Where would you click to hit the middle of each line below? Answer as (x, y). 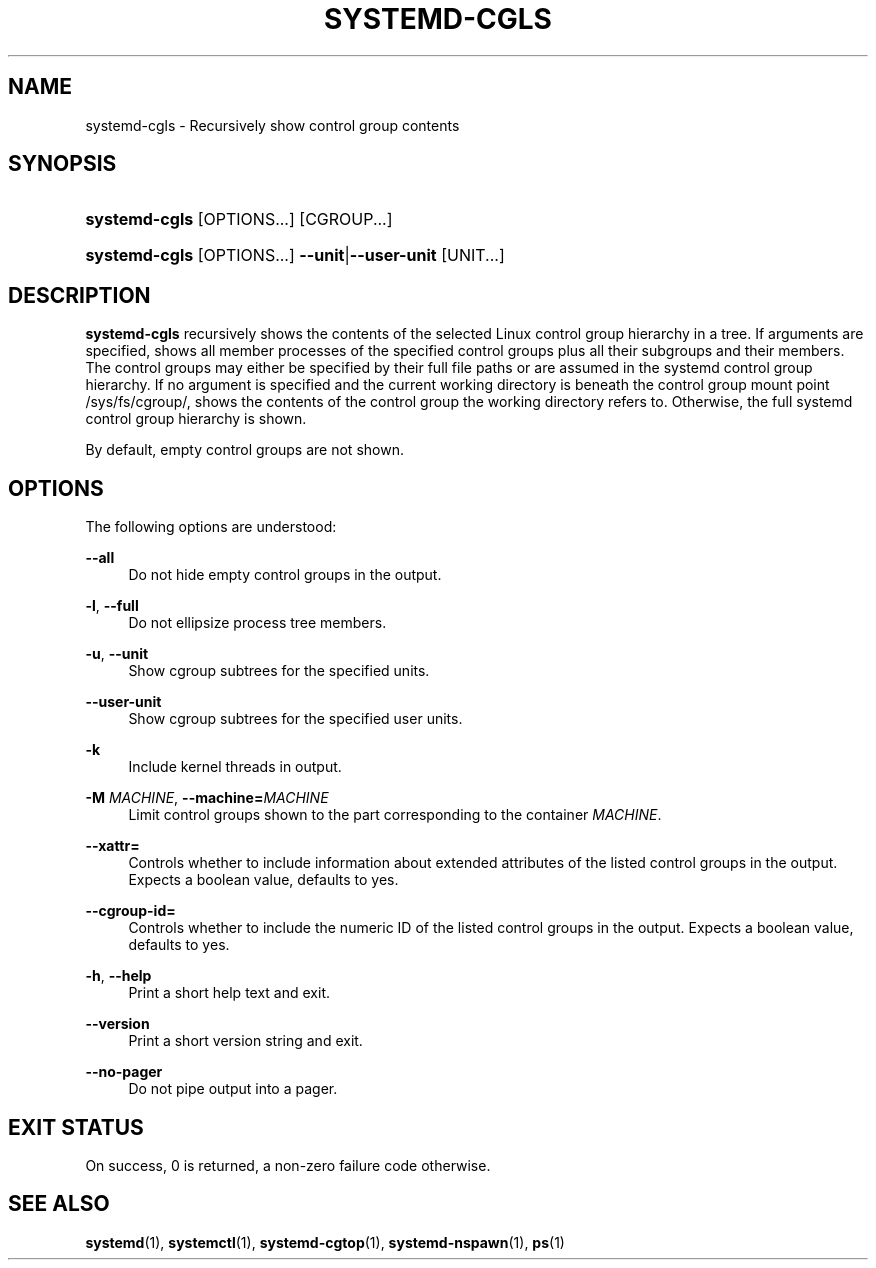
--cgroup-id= (130, 911)
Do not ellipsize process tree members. (257, 623)
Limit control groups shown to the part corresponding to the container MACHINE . (395, 815)
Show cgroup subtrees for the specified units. (279, 671)
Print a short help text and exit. (229, 993)
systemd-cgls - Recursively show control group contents (272, 125)
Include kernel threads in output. (235, 767)
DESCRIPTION (79, 295)
